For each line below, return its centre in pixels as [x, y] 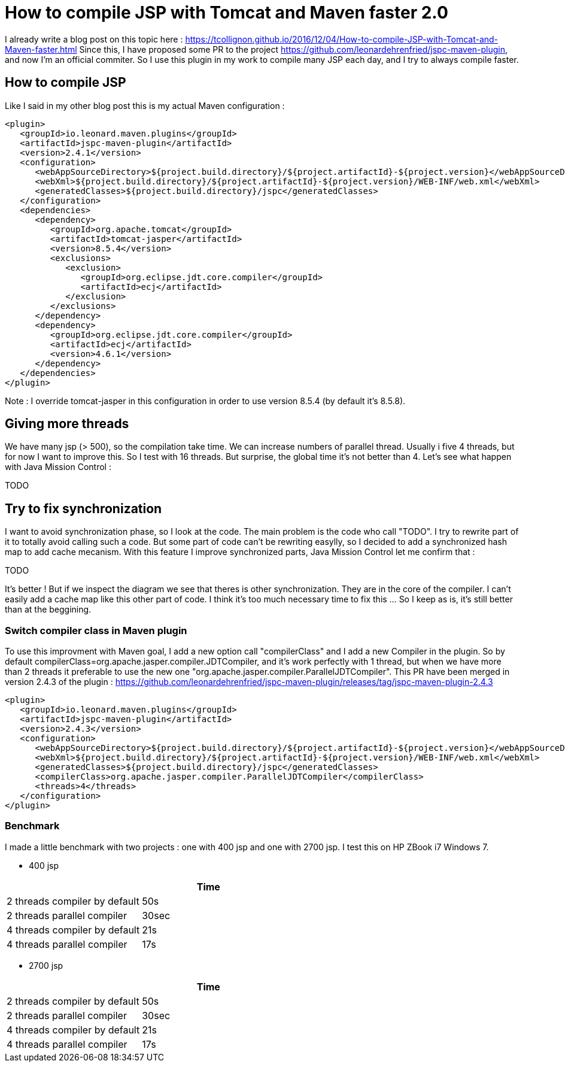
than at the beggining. [48, 610]
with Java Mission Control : [58, 467]
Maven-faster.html [41, 49]
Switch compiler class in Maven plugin [96, 630]
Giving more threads [67, 424]
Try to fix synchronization [83, 508]
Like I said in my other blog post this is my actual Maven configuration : [145, 105]
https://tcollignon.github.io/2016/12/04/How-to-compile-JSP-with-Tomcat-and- [342, 39]
